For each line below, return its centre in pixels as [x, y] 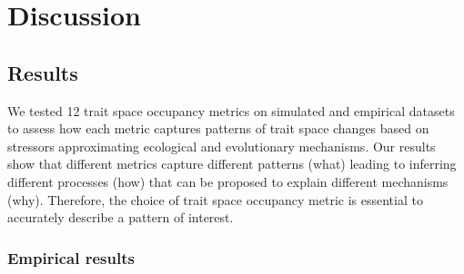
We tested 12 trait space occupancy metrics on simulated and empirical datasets [231, 110]
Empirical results [71, 257]
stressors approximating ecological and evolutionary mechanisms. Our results [222, 146]
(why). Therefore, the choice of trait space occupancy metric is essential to [215, 199]
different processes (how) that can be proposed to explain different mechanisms [228, 181]
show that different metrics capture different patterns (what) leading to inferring [232, 164]
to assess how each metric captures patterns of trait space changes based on [218, 128]
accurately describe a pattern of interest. [121, 217]
